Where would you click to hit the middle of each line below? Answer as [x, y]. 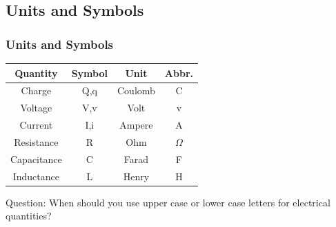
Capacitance [36, 159]
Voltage [36, 108]
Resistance [36, 141]
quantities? [29, 216]
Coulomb [136, 90]
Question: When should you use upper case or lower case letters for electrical [168, 202]
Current [36, 125]
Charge [36, 90]
